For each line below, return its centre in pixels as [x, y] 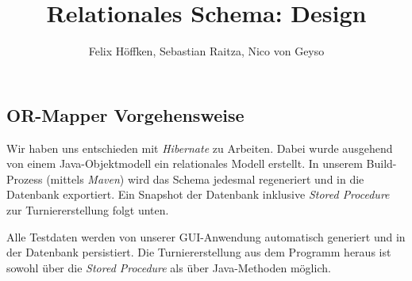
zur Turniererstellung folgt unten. [88, 209]
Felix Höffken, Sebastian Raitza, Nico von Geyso [206, 51]
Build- [381, 163]
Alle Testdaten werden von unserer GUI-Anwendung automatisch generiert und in [206, 236]
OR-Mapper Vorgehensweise [125, 114]
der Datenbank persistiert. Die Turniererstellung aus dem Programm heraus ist [199, 252]
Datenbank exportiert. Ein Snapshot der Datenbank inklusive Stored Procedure [198, 194]
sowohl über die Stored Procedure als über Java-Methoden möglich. [169, 267]
